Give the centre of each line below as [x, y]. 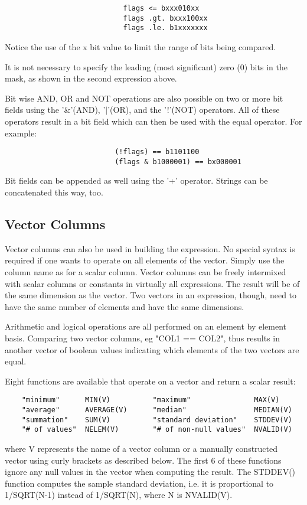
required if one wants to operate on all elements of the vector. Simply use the [145, 260]
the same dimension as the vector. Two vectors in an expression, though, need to [151, 295]
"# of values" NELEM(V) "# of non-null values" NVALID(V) [157, 430]
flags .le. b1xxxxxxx [165, 28]
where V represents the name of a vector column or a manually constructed [141, 448]
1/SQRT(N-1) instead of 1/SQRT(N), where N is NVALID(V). [119, 495]
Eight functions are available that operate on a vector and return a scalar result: [150, 381]
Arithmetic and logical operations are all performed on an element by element [146, 326]
